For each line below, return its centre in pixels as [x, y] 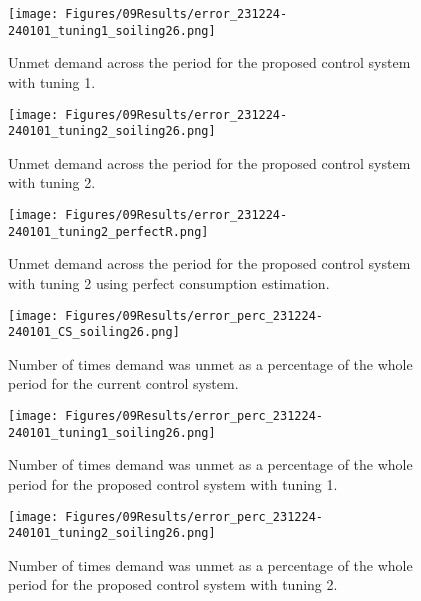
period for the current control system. [123, 383]
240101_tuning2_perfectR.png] [108, 231]
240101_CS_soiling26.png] [94, 332]
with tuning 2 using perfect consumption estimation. [169, 282]
